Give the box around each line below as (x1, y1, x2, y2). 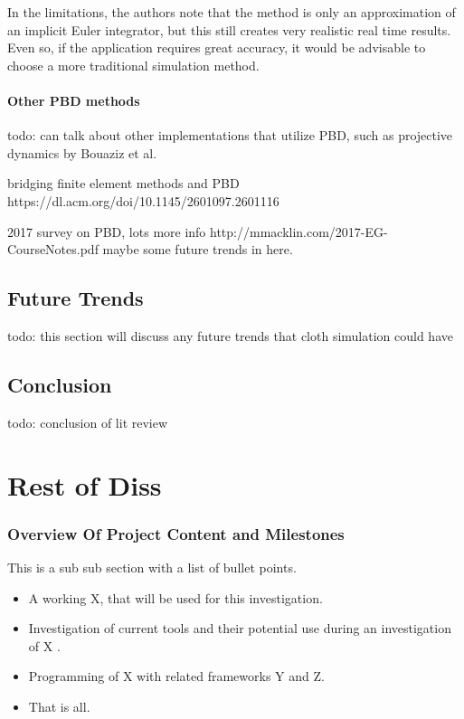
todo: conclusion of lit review (7, 412, 168, 431)
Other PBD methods (7, 90, 140, 109)
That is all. (28, 696, 90, 715)
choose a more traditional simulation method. (7, 55, 260, 74)
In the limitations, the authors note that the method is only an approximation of (7, 3, 456, 21)
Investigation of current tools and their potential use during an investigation (28, 619, 451, 638)
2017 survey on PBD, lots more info (7, 222, 206, 241)
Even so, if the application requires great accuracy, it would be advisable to (7, 38, 426, 57)
